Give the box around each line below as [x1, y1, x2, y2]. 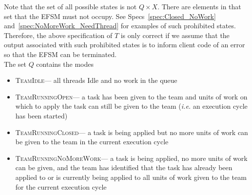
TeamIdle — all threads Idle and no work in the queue [15, 75, 177, 85]
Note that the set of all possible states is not [4, 1, 137, 11]
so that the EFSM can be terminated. [4, 49, 117, 59]
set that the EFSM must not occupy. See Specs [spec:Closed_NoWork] [4, 11, 216, 21]
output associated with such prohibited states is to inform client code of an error [4, 39, 245, 50]
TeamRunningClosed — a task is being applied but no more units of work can [15, 127, 248, 137]
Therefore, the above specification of [4, 30, 113, 40]
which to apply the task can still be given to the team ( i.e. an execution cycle [15, 101, 248, 111]
